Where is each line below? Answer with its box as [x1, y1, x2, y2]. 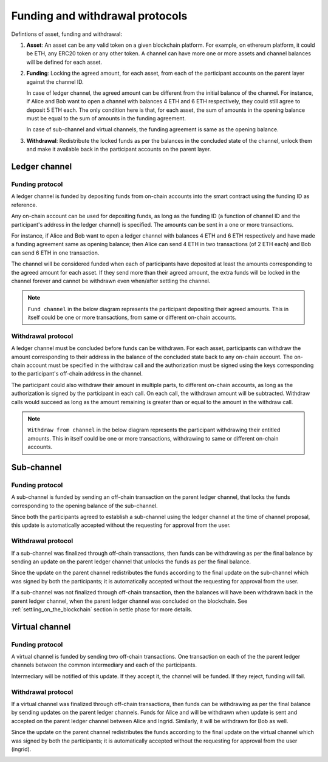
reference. [11, 201, 38, 208]
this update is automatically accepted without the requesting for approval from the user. [11, 521, 231, 529]
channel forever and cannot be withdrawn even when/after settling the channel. [11, 277, 211, 284]
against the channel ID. [26, 78, 84, 85]
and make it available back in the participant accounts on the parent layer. [26, 146, 211, 153]
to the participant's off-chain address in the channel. [11, 370, 143, 377]
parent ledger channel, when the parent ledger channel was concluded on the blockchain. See [11, 597, 248, 605]
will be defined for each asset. [26, 58, 103, 66]
